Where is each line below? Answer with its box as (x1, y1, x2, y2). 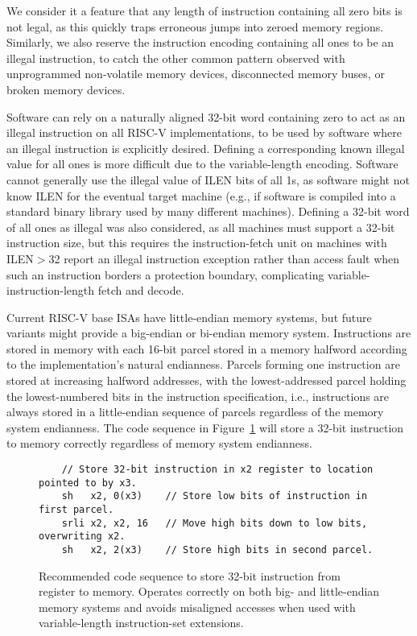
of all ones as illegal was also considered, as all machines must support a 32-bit (6, 218, 395, 235)
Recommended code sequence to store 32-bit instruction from (39, 567, 341, 584)
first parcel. (39, 504, 114, 515)
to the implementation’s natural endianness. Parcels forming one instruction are (6, 356, 400, 373)
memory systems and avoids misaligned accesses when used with (39, 598, 356, 615)
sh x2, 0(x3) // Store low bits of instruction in (61, 490, 368, 502)
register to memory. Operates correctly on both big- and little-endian (39, 583, 380, 600)
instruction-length (6, 282, 95, 299)
